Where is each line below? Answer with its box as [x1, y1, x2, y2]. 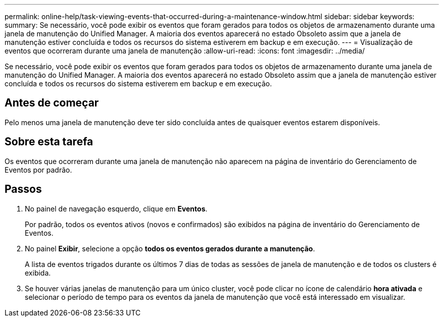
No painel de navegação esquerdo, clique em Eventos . [25, 204, 208, 213]
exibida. [25, 268, 51, 277]
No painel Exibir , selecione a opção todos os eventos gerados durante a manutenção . [25, 244, 315, 253]
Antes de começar [5, 96, 99, 110]
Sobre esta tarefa [5, 135, 93, 148]
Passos [5, 183, 42, 196]
